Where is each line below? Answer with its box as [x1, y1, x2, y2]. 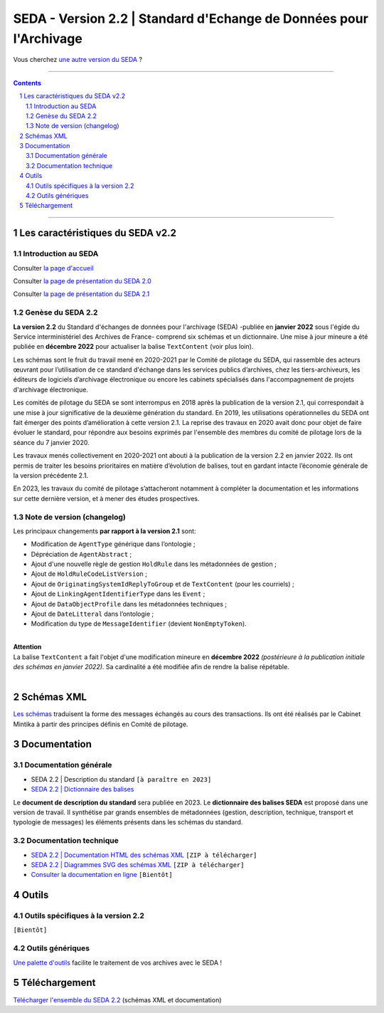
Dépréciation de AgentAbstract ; [31, 550, 132, 558]
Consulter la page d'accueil [13, 263, 94, 272]
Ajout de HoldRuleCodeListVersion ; [31, 570, 147, 578]
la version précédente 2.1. [13, 471, 89, 480]
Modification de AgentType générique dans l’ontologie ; [31, 540, 196, 548]
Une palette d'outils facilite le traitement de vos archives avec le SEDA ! [13, 958, 223, 967]
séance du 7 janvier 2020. [13, 438, 90, 446]
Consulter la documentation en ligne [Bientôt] [31, 871, 174, 879]
